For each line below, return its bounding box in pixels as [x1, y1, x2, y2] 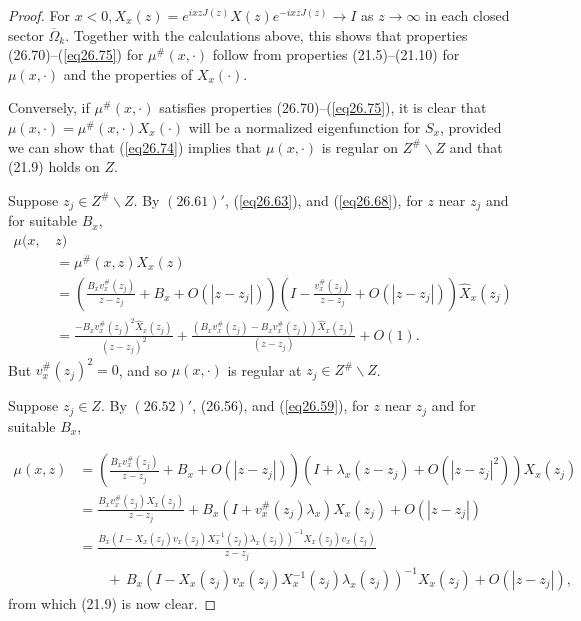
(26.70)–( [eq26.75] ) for [8, 44, 144, 65]
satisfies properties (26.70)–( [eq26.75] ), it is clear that [159, 97, 487, 118]
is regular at [227, 359, 302, 380]
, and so [118, 359, 168, 380]
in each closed [425, 5, 510, 25]
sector [8, 24, 44, 45]
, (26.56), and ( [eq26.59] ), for [192, 395, 369, 416]
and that [449, 136, 503, 157]
